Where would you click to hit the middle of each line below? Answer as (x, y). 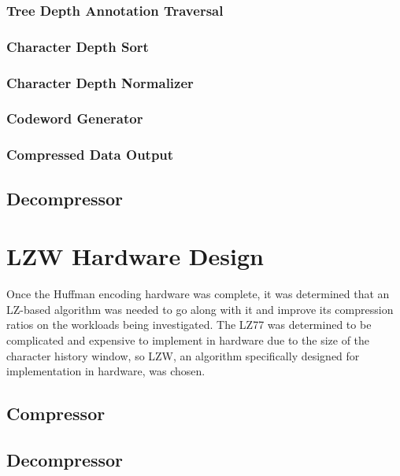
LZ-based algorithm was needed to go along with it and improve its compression (200, 309)
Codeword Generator (75, 118)
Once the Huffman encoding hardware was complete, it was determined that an (198, 294)
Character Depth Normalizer (100, 82)
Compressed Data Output (90, 155)
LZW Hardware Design (135, 256)
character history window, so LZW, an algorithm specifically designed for (183, 355)
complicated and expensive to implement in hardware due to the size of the (188, 339)
